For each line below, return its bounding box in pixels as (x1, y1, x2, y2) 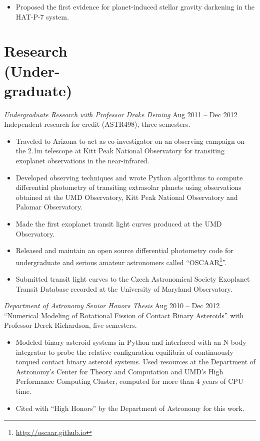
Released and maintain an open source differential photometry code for (15, 245, 233, 256)
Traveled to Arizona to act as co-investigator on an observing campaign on (15, 135, 245, 146)
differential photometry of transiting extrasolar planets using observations (15, 182, 241, 192)
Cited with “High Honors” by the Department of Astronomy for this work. (15, 402, 244, 413)
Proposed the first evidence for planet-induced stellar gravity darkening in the (15, 2, 254, 12)
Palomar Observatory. (15, 201, 83, 212)
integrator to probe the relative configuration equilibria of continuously (15, 346, 233, 357)
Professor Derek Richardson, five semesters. (4, 320, 137, 330)
